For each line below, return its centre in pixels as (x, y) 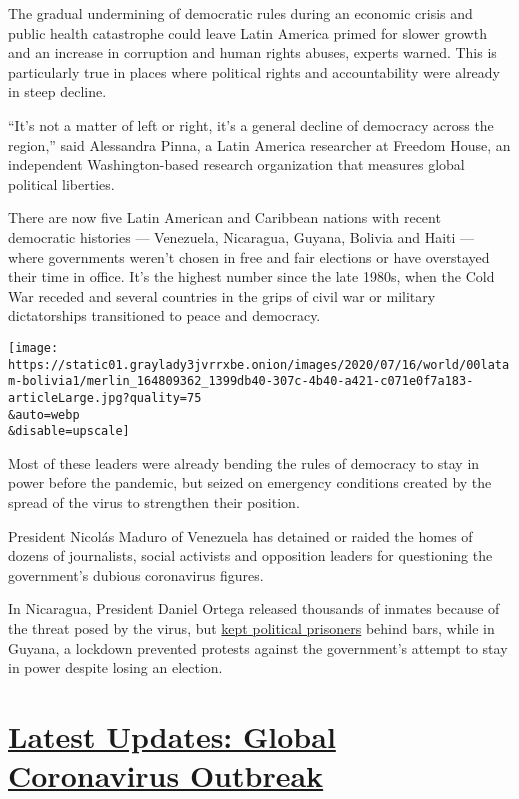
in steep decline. (57, 91)
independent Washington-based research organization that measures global (236, 164)
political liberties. (61, 183)
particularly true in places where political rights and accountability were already (254, 71)
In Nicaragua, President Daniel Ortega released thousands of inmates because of (254, 608)
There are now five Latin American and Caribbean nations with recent (224, 217)
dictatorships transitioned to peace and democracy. (164, 315)
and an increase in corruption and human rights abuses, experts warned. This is (252, 52)
